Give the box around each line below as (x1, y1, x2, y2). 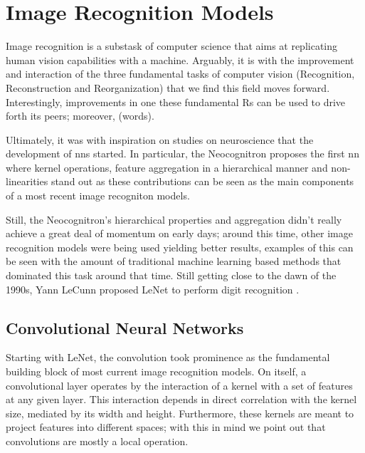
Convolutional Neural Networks (6, 316, 244, 338)
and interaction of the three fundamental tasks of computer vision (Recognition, (6, 66, 355, 81)
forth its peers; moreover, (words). (6, 108, 154, 123)
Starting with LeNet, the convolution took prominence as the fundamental (6, 350, 330, 365)
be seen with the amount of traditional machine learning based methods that (6, 254, 342, 269)
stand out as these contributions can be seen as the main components (51, 174, 354, 189)
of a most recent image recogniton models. (6, 188, 190, 203)
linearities (6, 174, 48, 189)
